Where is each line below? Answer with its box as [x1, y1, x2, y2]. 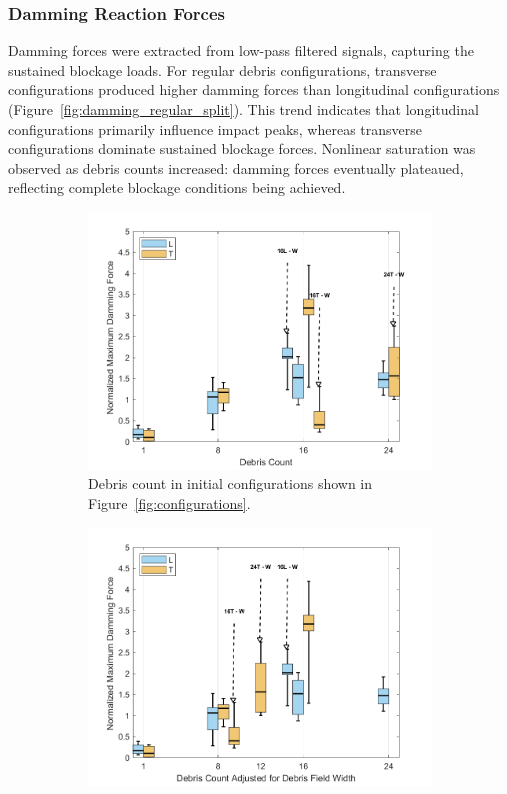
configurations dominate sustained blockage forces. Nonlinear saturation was [8, 138, 476, 159]
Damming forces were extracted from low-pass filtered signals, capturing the [8, 40, 474, 61]
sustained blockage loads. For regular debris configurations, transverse [8, 59, 437, 80]
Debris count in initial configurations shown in [88, 473, 373, 494]
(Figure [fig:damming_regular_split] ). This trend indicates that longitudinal [8, 99, 479, 119]
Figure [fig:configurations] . [88, 493, 251, 514]
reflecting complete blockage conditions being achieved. [8, 177, 346, 198]
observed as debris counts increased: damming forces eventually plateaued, [8, 157, 464, 178]
